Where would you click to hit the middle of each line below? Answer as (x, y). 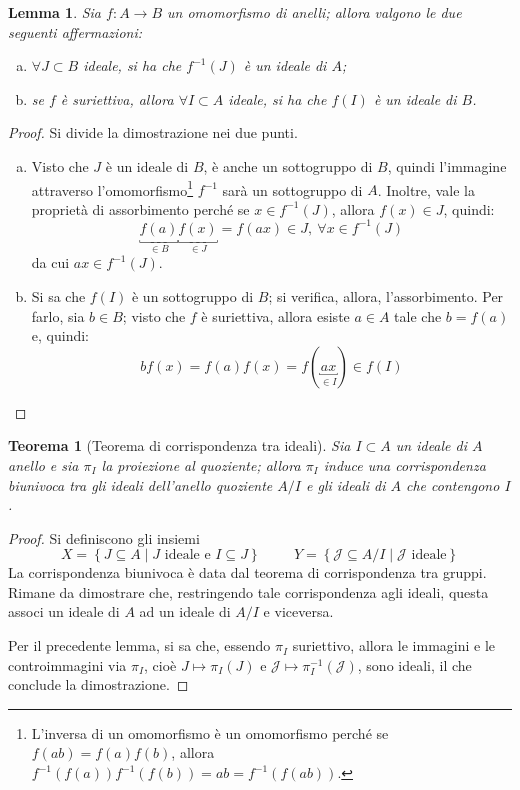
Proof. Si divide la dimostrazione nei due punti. (153, 132)
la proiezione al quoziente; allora (201, 464)
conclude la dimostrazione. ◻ (98, 684)
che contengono (453, 484)
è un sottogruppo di (192, 295)
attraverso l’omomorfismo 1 (112, 188)
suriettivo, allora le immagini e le (394, 645)
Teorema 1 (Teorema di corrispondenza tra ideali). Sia (179, 445)
